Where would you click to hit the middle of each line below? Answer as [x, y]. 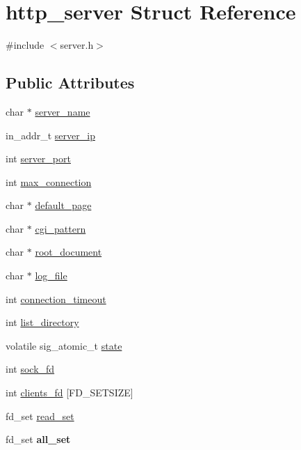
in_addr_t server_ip [50, 135]
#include [25, 45]
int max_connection [49, 181]
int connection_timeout [56, 298]
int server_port [38, 158]
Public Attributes [70, 83]
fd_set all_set [38, 439]
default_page [63, 205]
